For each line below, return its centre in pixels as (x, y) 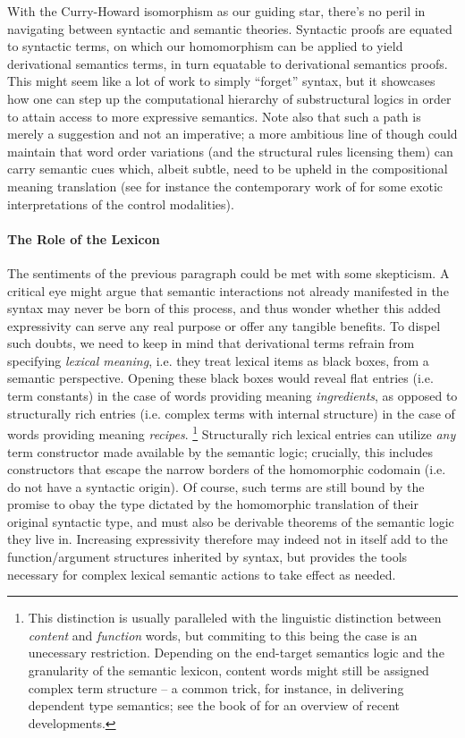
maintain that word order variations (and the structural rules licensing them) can (230, 151)
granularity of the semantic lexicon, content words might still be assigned (228, 670)
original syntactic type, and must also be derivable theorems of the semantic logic (231, 521)
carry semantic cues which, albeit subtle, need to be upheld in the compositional (228, 169)
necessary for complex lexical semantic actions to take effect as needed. (202, 574)
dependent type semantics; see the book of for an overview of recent (214, 705)
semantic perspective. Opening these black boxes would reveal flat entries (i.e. (220, 378)
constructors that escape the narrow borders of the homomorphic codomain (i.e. (227, 469)
